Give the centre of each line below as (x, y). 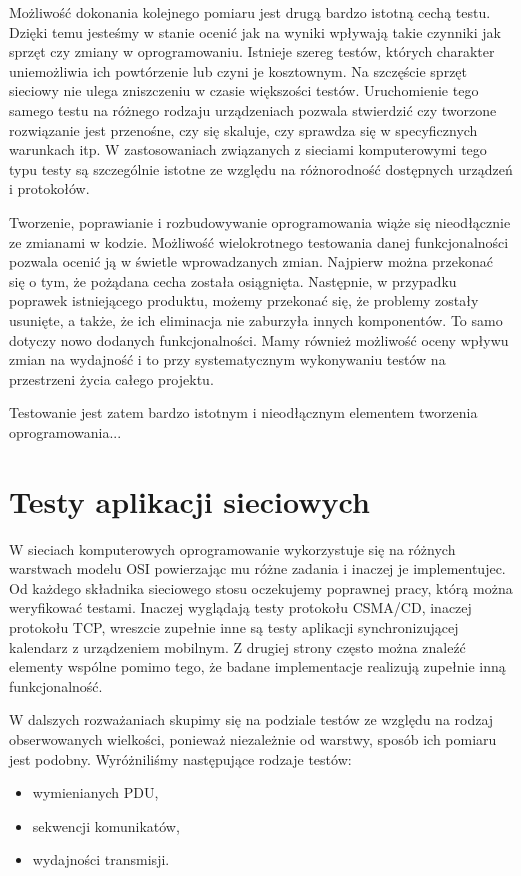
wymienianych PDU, (95, 792)
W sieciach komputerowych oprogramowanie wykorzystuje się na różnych (232, 548)
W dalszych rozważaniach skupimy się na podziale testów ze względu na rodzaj (251, 719)
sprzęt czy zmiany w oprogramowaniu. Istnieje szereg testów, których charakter (252, 51)
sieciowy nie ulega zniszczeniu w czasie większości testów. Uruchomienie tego (244, 90)
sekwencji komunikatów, (106, 825)
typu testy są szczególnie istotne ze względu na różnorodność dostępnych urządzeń (261, 168)
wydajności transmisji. (101, 859)
